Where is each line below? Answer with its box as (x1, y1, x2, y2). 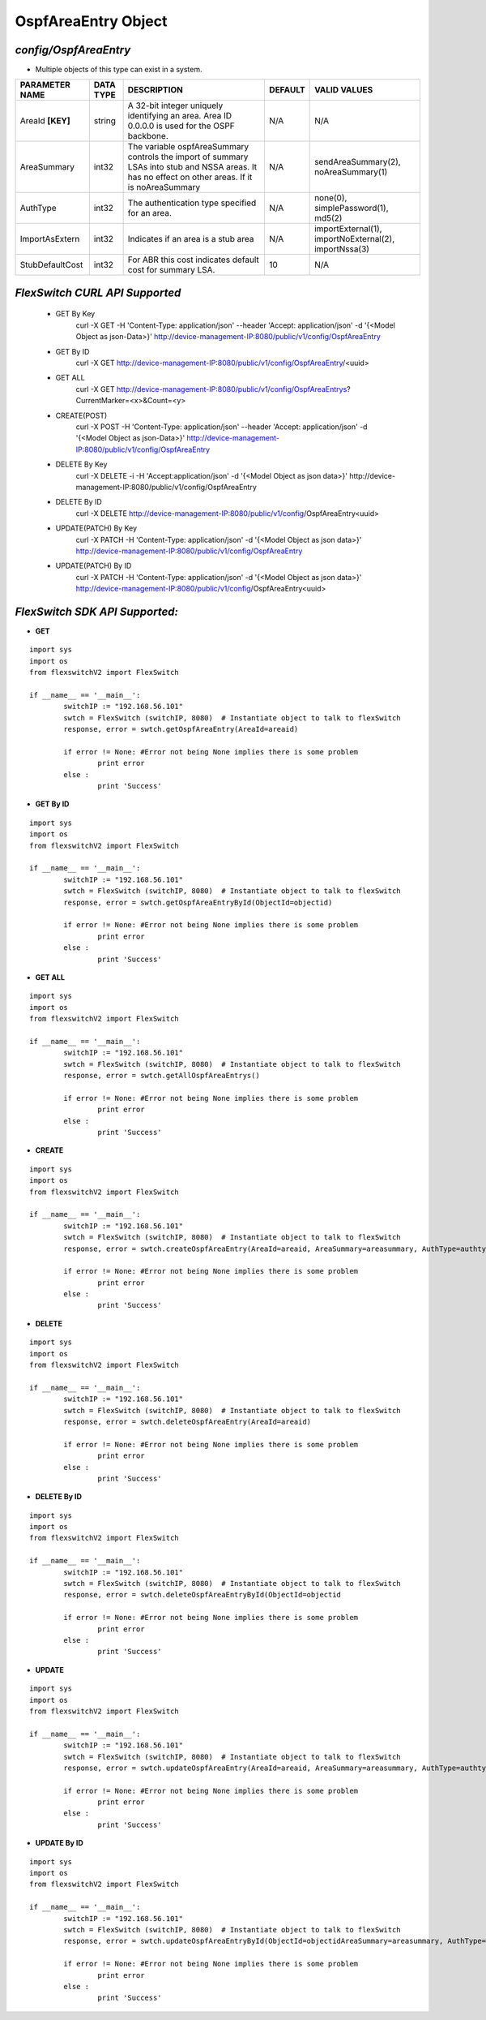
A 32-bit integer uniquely (127, 100, 224, 111)
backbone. (127, 131, 169, 142)
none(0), (314, 192, 347, 204)
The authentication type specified (127, 197, 257, 208)
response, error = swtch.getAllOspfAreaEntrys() (63, 1071, 261, 1081)
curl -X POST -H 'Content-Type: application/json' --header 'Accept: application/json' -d (75, 422, 368, 432)
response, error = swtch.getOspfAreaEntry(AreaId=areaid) (63, 724, 299, 734)
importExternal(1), (314, 223, 382, 234)
